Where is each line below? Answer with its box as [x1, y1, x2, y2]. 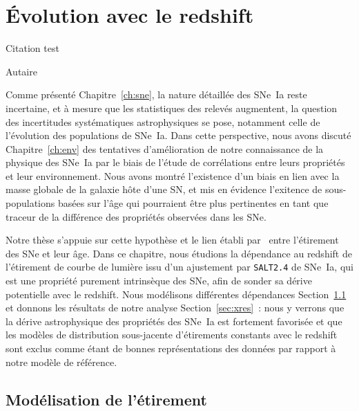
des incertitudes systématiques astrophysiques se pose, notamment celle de [6, 114, 320, 129]
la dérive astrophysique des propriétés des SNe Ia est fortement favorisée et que [6, 313, 342, 328]
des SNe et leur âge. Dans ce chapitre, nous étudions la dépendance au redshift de [6, 246, 352, 260]
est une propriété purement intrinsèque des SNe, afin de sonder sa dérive [6, 273, 312, 288]
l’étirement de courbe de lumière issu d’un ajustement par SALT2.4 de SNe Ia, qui [6, 259, 353, 274]
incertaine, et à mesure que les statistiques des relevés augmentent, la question [6, 100, 338, 115]
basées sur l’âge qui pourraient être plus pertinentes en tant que [57, 196, 329, 210]
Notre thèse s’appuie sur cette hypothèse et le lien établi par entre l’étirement [6, 232, 339, 247]
